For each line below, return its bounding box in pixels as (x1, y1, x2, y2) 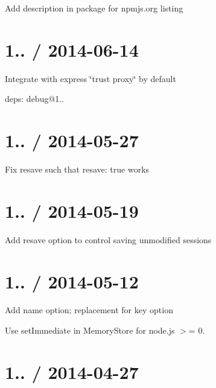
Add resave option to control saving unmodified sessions (5, 233, 212, 246)
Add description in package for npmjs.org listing (5, 2, 183, 14)
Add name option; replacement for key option (5, 304, 173, 316)
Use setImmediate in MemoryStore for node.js (5, 324, 175, 337)
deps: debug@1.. (5, 92, 65, 105)
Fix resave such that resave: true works (5, 163, 150, 176)
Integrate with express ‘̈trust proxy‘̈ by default (5, 72, 176, 84)
